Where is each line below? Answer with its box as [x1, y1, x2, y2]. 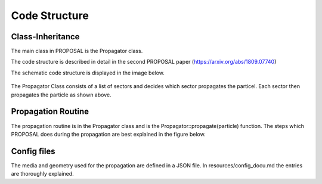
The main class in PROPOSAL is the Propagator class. [11, 48, 143, 55]
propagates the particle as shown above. [11, 91, 112, 98]
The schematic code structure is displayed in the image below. [11, 69, 165, 76]
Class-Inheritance [11, 32, 80, 42]
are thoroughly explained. [11, 170, 74, 177]
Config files [11, 146, 56, 156]
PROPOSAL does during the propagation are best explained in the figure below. [11, 130, 206, 138]
